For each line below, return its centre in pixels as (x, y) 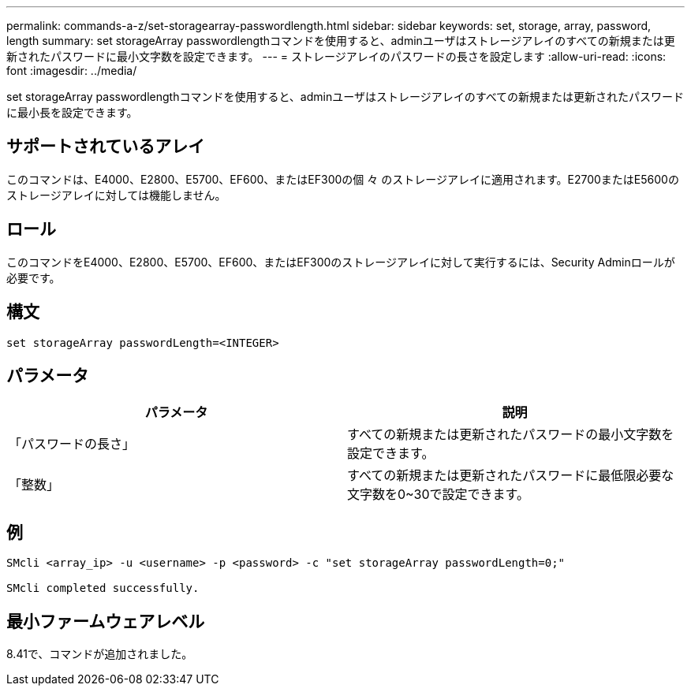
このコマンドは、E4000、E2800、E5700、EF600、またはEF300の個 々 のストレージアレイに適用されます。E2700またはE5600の (343, 179)
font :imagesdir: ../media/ (72, 71)
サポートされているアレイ (106, 147)
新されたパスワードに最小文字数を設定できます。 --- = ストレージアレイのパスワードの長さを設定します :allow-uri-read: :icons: (336, 56)
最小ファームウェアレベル (106, 621)
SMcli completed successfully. (103, 588)
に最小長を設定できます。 (72, 112)
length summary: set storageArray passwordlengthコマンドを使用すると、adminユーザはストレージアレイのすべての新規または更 (341, 41)
